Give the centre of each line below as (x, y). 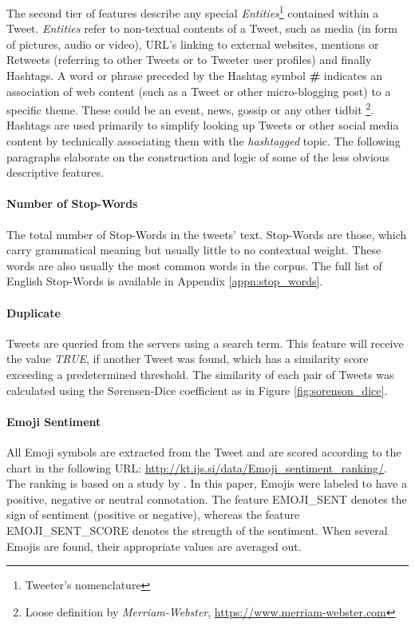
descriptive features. (55, 172)
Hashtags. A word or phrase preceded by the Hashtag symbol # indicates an (194, 76)
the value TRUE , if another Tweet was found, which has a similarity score (188, 359)
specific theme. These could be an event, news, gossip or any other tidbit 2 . (190, 108)
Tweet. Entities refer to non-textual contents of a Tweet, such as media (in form (202, 28)
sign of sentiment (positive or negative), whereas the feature (153, 514)
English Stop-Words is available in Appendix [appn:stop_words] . (165, 281)
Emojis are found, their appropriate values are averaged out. (154, 546)
